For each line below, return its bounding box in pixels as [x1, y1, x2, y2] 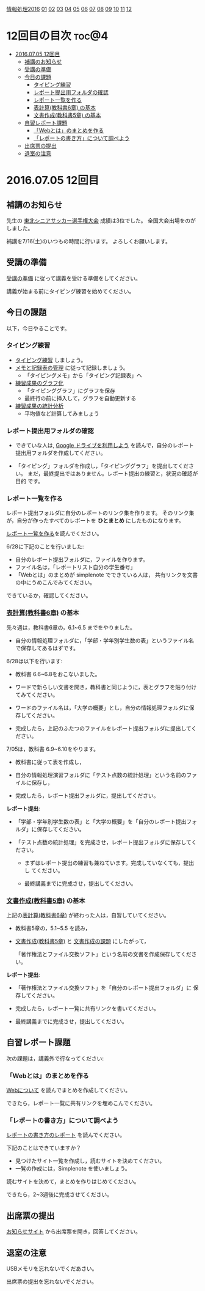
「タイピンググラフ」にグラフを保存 [24, 387, 116, 394]
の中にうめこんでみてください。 [15, 579, 96, 586]
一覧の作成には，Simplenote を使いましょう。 [15, 1165, 131, 1172]
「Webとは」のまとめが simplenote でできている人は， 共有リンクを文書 [15, 571, 198, 579]
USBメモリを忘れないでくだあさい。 [6, 1265, 98, 1273]
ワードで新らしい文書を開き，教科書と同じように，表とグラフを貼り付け [15, 683, 197, 691]
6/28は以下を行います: [6, 657, 63, 664]
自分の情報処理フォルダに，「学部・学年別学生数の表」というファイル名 [15, 636, 194, 644]
